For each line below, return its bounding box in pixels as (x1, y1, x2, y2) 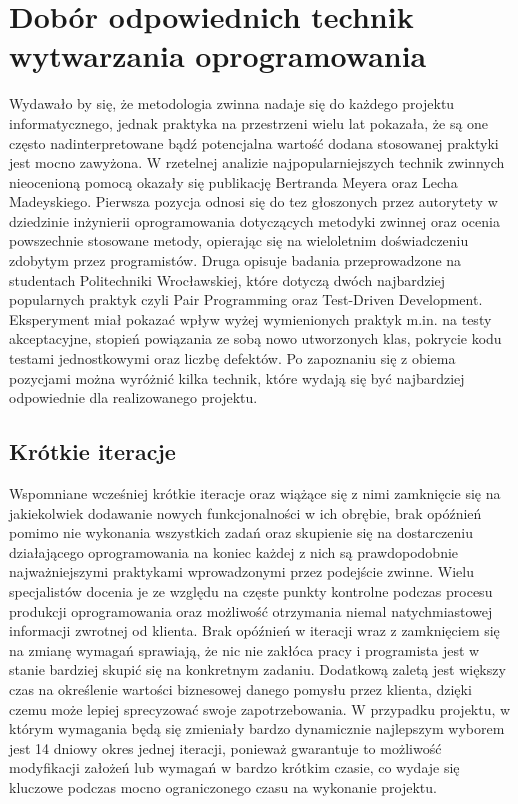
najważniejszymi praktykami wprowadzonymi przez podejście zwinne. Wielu (9, 561, 474, 582)
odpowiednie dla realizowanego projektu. (9, 387, 258, 408)
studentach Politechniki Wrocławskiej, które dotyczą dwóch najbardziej (9, 269, 446, 290)
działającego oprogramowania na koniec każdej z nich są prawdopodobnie (9, 541, 459, 562)
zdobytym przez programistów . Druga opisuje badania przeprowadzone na (9, 250, 462, 271)
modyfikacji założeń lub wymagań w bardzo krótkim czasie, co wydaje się (9, 757, 460, 778)
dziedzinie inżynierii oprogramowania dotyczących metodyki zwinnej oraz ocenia (9, 210, 500, 231)
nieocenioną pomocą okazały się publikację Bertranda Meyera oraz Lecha (9, 171, 458, 192)
